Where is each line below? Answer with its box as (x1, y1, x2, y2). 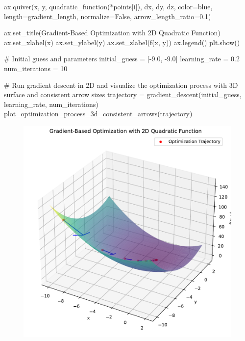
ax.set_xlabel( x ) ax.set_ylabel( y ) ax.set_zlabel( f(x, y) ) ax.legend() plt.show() (4, 37, 240, 47)
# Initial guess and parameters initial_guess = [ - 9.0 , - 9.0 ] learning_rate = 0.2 (4, 53, 240, 64)
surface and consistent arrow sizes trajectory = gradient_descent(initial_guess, (4, 89, 242, 100)
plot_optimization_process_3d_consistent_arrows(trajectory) (4, 108, 193, 119)
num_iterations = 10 (4, 63, 68, 73)
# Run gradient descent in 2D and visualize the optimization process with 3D (4, 79, 238, 90)
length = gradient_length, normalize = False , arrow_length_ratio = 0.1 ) (4, 11, 211, 21)
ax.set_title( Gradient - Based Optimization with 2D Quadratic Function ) (4, 27, 220, 38)
